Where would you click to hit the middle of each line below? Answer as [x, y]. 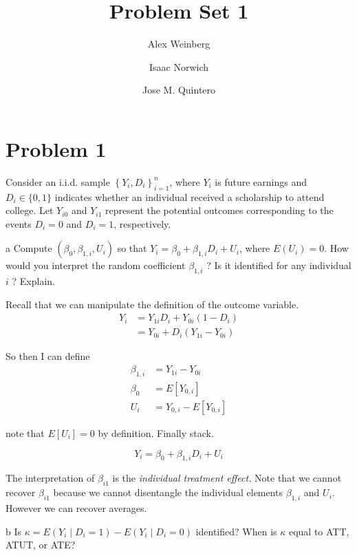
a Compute [29, 248]
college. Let [30, 210]
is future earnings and [261, 181]
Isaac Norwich [179, 66]
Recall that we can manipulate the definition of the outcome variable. [152, 304]
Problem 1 [56, 148]
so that [132, 248]
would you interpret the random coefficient [96, 265]
